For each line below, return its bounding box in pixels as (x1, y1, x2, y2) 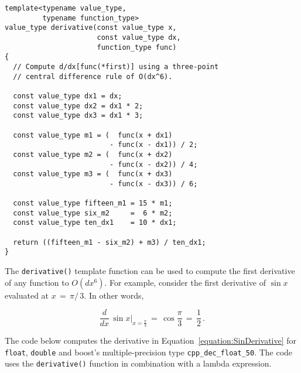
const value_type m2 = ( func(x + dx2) (13, 150, 173, 159)
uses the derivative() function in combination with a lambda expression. (5, 357, 272, 369)
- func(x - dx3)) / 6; (109, 179, 198, 188)
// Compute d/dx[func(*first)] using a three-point (13, 62, 219, 71)
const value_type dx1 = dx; (13, 91, 122, 100)
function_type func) (97, 43, 177, 52)
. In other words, (84, 289, 144, 301)
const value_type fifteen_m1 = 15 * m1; (13, 199, 173, 208)
